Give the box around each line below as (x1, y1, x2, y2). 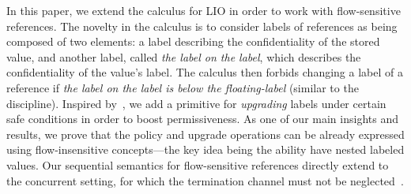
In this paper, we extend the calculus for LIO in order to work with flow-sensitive (6, 2, 401, 18)
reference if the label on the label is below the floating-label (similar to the (6, 79, 359, 95)
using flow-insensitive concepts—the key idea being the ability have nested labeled (6, 141, 405, 158)
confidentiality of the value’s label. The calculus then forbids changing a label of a (6, 64, 403, 80)
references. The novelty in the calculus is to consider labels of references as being (6, 17, 398, 34)
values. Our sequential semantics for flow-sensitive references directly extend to (6, 156, 389, 173)
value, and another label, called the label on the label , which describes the (6, 48, 361, 65)
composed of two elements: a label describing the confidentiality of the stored (6, 33, 380, 50)
